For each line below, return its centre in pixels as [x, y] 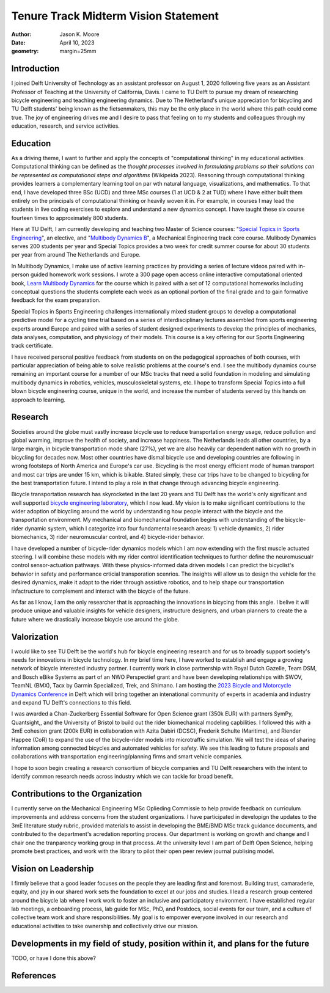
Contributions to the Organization [77, 793]
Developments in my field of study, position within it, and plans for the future [160, 943]
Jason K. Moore [79, 34]
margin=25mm [78, 51]
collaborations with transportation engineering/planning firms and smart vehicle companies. [127, 757]
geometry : [25, 51]
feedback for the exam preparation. [56, 300]
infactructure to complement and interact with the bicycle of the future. [101, 591]
